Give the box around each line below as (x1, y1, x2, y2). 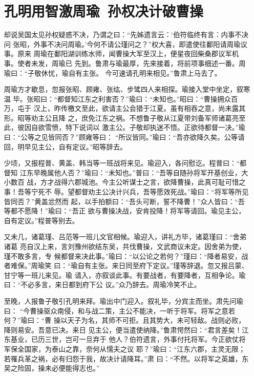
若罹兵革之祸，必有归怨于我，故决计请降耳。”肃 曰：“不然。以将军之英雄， (4, 353, 242, 363)
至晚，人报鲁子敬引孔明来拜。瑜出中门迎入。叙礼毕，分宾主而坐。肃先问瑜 (4, 295, 243, 306)
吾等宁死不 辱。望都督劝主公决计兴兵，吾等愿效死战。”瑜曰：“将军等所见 (17, 187, 249, 197)
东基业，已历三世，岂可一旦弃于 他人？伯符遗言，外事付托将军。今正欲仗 (4, 334, 239, 344)
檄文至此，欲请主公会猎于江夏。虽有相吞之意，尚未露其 (67, 103, 246, 113)
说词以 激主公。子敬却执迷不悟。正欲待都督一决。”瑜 (79, 122, 246, 132)
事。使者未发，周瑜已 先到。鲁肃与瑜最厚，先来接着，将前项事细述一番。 (4, 58, 239, 68)
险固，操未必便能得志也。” (17, 363, 100, 373)
